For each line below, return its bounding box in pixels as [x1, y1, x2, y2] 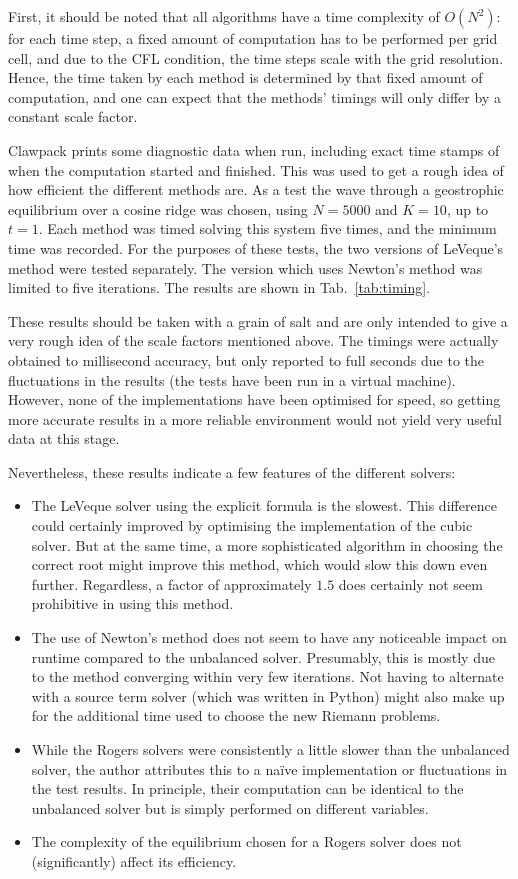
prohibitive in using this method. [31, 593, 234, 614]
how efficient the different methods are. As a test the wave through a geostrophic [8, 179, 504, 200]
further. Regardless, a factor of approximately [31, 573, 312, 594]
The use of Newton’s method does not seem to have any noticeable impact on [31, 627, 507, 648]
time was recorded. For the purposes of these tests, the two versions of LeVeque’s [8, 237, 504, 258]
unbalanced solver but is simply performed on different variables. [31, 797, 429, 818]
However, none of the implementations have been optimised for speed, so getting [8, 389, 501, 410]
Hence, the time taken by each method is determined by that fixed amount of [8, 67, 483, 88]
